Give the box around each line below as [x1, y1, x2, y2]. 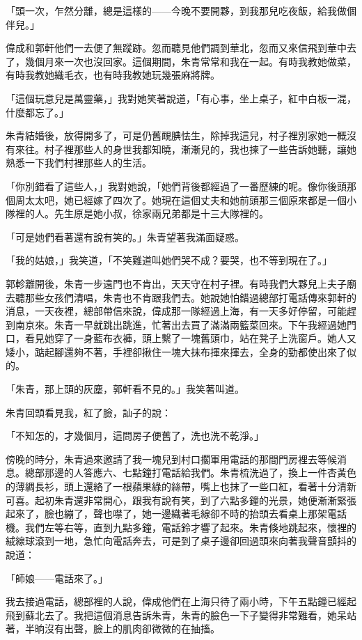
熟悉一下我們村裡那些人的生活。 [6, 155, 152, 170]
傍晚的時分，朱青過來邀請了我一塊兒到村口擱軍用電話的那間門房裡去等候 [6, 451, 337, 466]
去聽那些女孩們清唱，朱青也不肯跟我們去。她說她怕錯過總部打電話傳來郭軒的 [6, 290, 356, 304]
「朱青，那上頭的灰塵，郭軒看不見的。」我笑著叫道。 [6, 382, 244, 396]
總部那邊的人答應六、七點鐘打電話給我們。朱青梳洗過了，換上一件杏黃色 [24, 465, 356, 480]
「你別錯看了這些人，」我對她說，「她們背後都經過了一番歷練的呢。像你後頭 [6, 178, 347, 193]
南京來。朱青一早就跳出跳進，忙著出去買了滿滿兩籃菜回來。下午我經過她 [15, 317, 347, 331]
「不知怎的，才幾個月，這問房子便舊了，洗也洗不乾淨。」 [6, 428, 264, 443]
